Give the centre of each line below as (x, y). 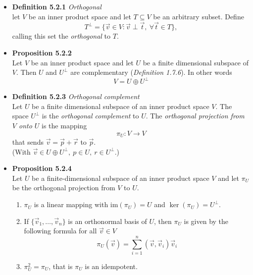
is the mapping (64, 126)
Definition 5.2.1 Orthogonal (57, 6)
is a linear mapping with (71, 204)
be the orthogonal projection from (64, 188)
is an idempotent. (111, 266)
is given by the (206, 221)
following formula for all (60, 231)
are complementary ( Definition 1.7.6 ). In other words (151, 72)
